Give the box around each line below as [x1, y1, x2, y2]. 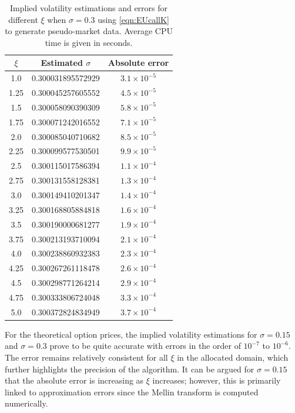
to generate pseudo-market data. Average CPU [5, 25, 173, 37]
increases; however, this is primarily [152, 374, 281, 387]
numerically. [5, 397, 48, 409]
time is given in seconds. [45, 36, 133, 48]
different [8, 13, 38, 25]
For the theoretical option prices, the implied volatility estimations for [5, 328, 257, 340]
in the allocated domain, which [177, 351, 289, 363]
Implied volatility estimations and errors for [10, 2, 168, 14]
